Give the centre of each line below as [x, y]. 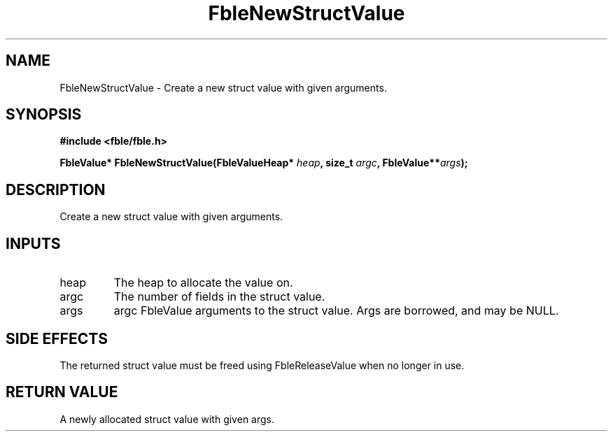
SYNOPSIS [44, 115]
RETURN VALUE [62, 392]
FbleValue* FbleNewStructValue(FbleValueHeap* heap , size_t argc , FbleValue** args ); [264, 163]
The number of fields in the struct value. [219, 297]
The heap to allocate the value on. [203, 283]
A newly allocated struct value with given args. [167, 419]
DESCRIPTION [56, 189]
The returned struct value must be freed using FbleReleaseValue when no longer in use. [262, 365]
